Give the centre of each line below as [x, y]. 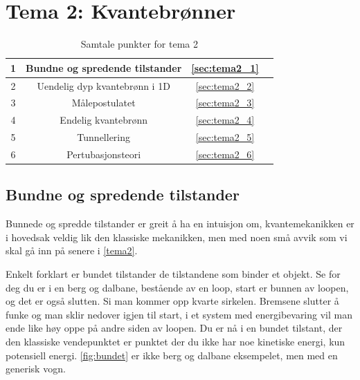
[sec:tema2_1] [225, 67]
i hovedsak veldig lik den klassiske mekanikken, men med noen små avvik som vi [177, 237]
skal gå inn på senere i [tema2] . [72, 250]
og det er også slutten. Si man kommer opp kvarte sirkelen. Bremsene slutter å [172, 301]
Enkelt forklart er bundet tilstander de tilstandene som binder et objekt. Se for [173, 274]
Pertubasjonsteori [104, 154]
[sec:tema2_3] [225, 103]
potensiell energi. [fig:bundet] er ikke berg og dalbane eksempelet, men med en [172, 355]
